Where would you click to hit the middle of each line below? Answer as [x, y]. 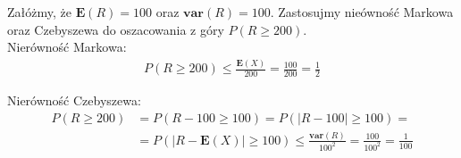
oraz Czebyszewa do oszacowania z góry [116, 29]
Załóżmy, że [39, 12]
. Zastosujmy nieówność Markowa [362, 12]
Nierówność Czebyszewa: [74, 100]
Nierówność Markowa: [67, 47]
